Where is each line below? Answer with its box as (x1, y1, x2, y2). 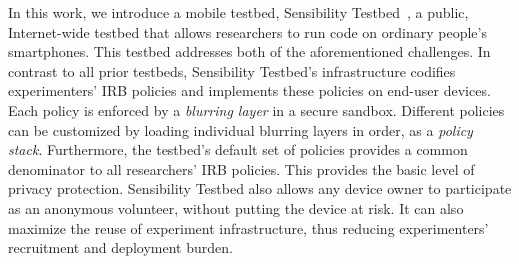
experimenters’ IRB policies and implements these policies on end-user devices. (8, 80, 491, 101)
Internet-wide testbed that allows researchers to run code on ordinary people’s (8, 21, 487, 42)
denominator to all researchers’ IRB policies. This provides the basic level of (8, 158, 475, 179)
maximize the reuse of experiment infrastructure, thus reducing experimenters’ (8, 217, 489, 238)
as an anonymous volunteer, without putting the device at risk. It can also (8, 197, 464, 218)
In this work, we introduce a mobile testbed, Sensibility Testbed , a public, (8, 2, 469, 22)
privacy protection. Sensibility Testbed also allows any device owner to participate (8, 178, 512, 199)
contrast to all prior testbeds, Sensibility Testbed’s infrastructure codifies (8, 60, 456, 81)
